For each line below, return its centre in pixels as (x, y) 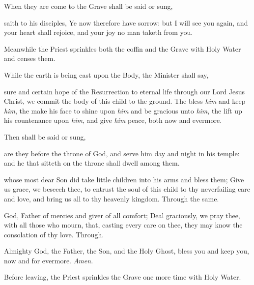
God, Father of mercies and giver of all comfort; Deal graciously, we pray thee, (122, 215)
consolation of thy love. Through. (54, 234)
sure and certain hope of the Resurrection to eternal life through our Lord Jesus (125, 91)
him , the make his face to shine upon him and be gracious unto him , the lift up (123, 110)
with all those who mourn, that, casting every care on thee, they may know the (123, 225)
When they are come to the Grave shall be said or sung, (88, 6)
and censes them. (30, 58)
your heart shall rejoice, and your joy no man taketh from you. (99, 32)
